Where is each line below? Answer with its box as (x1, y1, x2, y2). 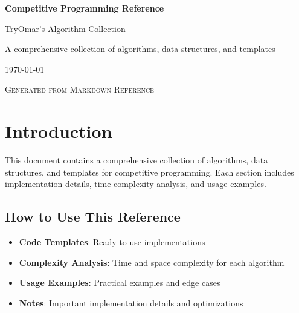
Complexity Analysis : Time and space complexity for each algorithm (19, 255, 285, 268)
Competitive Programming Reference (5, 2, 164, 14)
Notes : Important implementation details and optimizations (19, 296, 243, 309)
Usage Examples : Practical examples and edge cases (19, 276, 220, 289)
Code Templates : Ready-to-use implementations (19, 236, 205, 248)
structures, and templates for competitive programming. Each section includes (5, 165, 294, 178)
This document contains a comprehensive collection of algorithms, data (5, 154, 268, 166)
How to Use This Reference (5, 207, 181, 226)
